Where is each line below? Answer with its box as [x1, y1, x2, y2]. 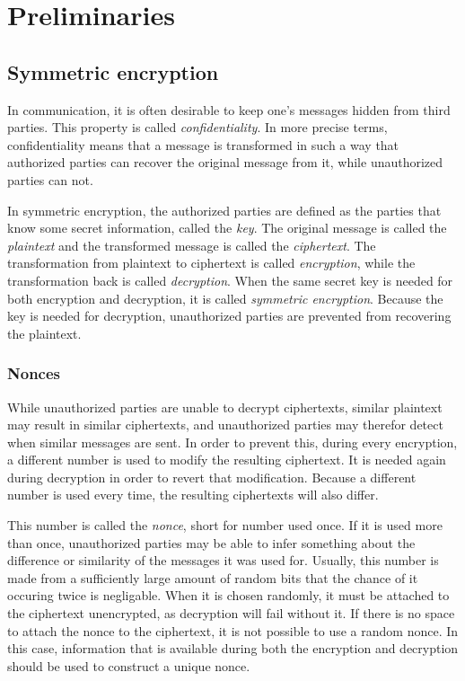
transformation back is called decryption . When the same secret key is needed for [7, 270, 453, 289]
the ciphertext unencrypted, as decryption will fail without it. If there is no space [7, 604, 455, 623]
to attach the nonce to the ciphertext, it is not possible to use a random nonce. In [7, 621, 459, 640]
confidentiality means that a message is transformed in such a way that [7, 135, 399, 154]
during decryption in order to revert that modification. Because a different [7, 467, 417, 486]
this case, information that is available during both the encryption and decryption [7, 639, 459, 658]
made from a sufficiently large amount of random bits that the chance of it [7, 568, 418, 587]
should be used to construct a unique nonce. [7, 656, 250, 675]
